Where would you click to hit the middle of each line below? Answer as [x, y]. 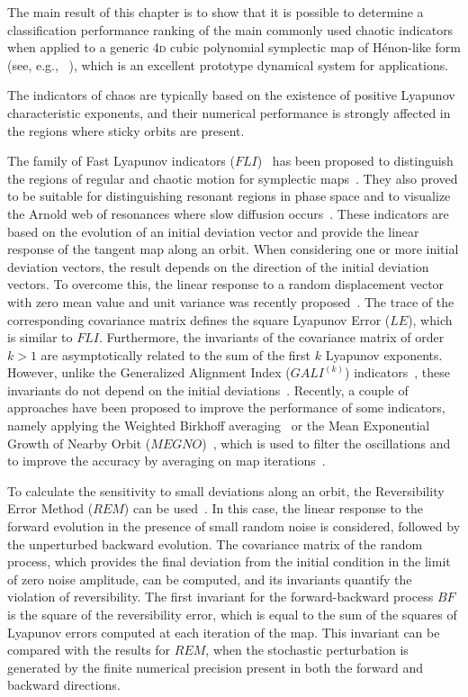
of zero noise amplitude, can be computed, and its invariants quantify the [210, 579]
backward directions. [64, 685]
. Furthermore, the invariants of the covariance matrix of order [271, 337]
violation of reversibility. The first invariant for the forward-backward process [220, 597]
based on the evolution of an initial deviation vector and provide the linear [213, 231]
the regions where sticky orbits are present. [126, 130]
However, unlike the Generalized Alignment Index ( [149, 372]
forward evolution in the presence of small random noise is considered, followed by [234, 526]
